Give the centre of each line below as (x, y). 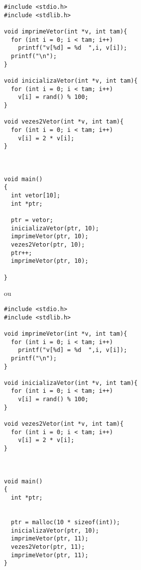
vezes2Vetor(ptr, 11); (48, 547)
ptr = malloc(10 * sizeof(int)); (66, 522)
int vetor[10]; (36, 196)
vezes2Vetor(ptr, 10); (48, 245)
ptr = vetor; (32, 220)
